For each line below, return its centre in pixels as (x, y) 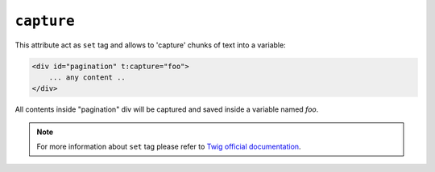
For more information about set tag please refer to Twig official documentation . (169, 147)
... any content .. (87, 77)
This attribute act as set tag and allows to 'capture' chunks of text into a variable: (150, 45)
